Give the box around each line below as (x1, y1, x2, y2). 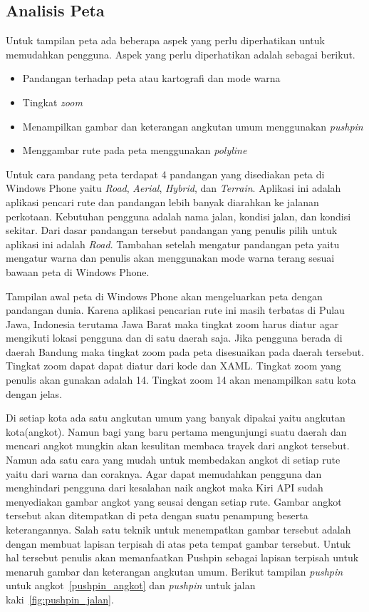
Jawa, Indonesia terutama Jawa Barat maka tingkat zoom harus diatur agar (6, 316, 339, 331)
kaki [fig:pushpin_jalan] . (6, 591, 114, 606)
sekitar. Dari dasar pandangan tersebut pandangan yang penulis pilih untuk (6, 223, 338, 238)
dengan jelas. (6, 386, 63, 401)
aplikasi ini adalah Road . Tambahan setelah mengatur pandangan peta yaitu (6, 236, 340, 251)
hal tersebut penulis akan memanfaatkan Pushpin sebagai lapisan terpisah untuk (6, 550, 359, 565)
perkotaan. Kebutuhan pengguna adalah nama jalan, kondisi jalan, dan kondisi (6, 208, 351, 223)
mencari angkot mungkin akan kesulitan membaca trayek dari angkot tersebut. (6, 438, 350, 453)
